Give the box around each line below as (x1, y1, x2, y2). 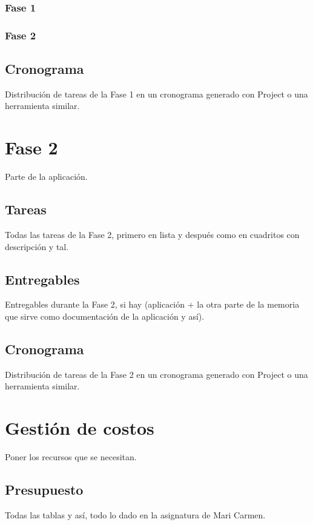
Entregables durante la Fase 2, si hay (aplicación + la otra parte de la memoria (5, 298, 300, 311)
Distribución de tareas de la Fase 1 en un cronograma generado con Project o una (5, 87, 308, 100)
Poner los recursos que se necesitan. (5, 451, 137, 463)
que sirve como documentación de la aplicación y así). (5, 309, 205, 322)
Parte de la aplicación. (5, 170, 88, 183)
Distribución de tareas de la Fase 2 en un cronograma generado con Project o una (5, 368, 308, 380)
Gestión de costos (5, 415, 154, 440)
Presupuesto (5, 480, 84, 499)
